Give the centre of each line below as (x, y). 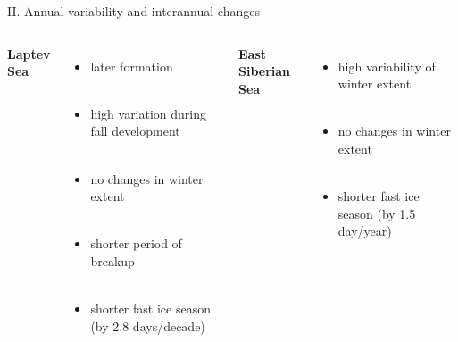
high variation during (149, 113)
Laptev (29, 53)
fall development (135, 131)
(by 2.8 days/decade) (148, 325)
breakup (112, 260)
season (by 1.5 (377, 213)
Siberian (265, 71)
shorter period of (136, 243)
